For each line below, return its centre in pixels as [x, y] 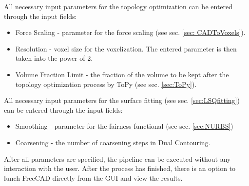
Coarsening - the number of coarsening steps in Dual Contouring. [113, 142]
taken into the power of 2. [54, 58]
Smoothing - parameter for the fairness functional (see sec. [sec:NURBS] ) [124, 126]
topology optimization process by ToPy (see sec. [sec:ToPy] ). [106, 84]
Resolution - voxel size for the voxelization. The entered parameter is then [126, 48]
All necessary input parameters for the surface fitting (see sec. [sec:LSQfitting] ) [122, 100]
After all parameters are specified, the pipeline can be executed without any [117, 159]
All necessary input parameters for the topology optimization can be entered [118, 6]
